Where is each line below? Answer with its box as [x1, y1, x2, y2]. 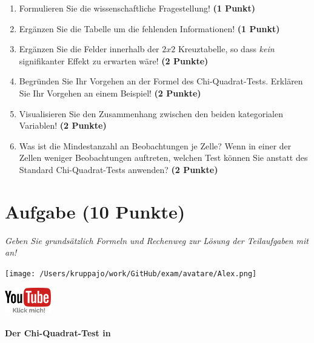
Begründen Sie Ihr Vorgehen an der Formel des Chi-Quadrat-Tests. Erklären [19, 75, 303, 87]
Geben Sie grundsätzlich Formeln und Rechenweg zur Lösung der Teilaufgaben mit [5, 234, 309, 246]
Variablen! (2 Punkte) [19, 119, 107, 132]
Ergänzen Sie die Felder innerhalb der [19, 42, 159, 55]
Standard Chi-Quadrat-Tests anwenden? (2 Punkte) [19, 163, 218, 175]
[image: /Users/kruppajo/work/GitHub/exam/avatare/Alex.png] [5, 269, 257, 278]
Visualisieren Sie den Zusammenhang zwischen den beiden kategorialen [19, 107, 283, 120]
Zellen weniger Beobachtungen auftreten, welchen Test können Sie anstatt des [19, 151, 308, 164]
